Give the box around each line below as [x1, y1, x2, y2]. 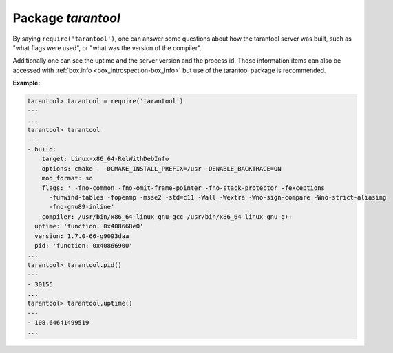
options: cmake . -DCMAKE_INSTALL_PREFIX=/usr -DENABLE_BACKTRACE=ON [41, 164, 282, 172]
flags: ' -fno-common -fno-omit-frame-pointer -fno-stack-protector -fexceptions [41, 184, 325, 192]
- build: [27, 145, 57, 153]
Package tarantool [12, 10, 120, 25]
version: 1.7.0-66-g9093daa [34, 232, 129, 240]
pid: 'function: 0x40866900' [34, 242, 134, 249]
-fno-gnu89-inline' [49, 203, 115, 211]
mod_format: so [41, 174, 93, 182]
